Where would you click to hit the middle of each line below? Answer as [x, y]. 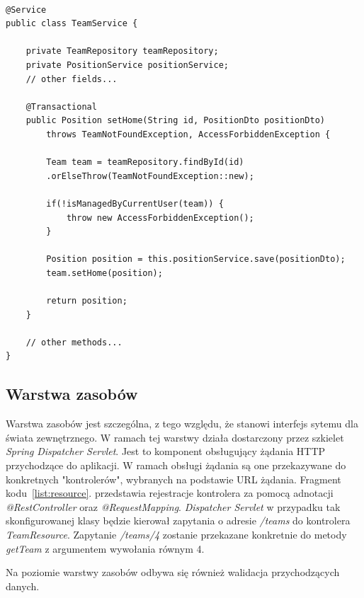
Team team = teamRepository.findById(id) [145, 162]
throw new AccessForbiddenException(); [160, 218]
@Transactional [61, 107]
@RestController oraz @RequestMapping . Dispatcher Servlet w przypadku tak [173, 506]
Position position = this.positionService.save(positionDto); [196, 259]
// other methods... [74, 342]
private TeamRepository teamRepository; [122, 51]
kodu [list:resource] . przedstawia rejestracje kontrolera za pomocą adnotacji [170, 493]
